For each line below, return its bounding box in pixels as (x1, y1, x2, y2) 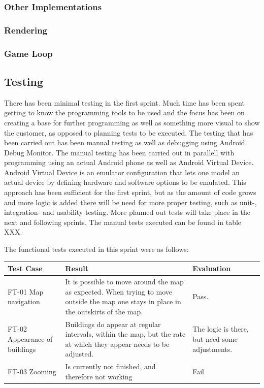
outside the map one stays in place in (65, 296, 181, 307)
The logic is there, (192, 324, 249, 334)
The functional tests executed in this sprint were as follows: (4, 244, 189, 254)
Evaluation (192, 263, 231, 274)
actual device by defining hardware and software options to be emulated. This (4, 177, 246, 187)
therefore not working (65, 371, 133, 381)
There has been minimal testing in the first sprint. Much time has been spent (4, 97, 245, 108)
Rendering (4, 23, 48, 36)
